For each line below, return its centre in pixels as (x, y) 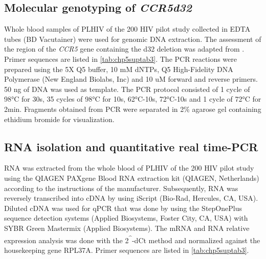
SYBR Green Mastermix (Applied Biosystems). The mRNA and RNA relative (127, 228)
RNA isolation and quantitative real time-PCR (131, 146)
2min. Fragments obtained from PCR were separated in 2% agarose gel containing (133, 109)
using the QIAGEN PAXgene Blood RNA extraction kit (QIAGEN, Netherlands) (132, 178)
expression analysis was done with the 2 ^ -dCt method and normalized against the (132, 239)
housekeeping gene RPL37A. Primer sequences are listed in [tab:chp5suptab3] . (127, 250)
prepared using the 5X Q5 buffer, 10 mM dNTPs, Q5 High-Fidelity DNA (119, 69)
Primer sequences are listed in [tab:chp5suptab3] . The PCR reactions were (120, 58)
